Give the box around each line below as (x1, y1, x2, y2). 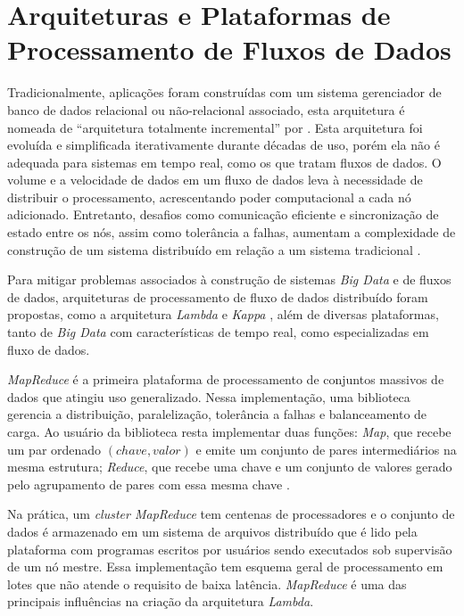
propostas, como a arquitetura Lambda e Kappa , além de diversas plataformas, (7, 305, 439, 324)
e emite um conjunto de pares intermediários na (195, 439, 457, 458)
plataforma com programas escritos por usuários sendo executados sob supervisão (7, 539, 452, 558)
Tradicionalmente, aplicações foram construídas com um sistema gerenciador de (7, 83, 442, 102)
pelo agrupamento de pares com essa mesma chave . (7, 474, 290, 493)
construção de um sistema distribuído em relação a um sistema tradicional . (7, 240, 421, 259)
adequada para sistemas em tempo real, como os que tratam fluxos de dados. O (7, 152, 442, 171)
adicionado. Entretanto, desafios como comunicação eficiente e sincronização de (7, 205, 439, 224)
